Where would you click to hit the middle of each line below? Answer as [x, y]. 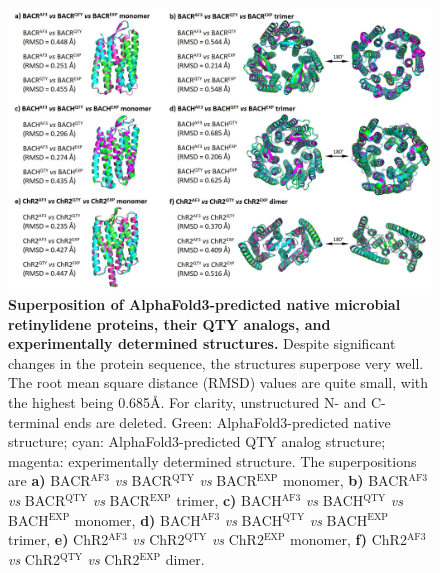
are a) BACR [49, 480]
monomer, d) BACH [137, 519]
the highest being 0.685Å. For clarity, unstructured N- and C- [197, 401]
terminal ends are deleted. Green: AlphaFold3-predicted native [199, 421]
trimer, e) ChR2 [58, 539]
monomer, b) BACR [345, 480]
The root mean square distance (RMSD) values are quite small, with [218, 382]
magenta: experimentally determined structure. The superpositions [212, 460]
